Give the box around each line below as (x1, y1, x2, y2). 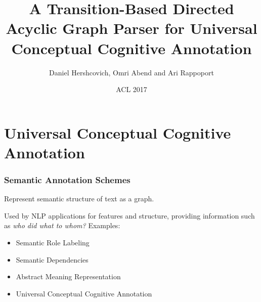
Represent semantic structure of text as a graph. (4, 193, 154, 204)
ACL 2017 (116, 84, 147, 95)
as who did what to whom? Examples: (4, 220, 120, 231)
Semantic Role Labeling (16, 237, 90, 248)
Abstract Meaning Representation (16, 271, 121, 282)
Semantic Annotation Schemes (4, 173, 130, 186)
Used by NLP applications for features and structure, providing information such (4, 210, 255, 221)
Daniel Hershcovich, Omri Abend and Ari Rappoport (49, 67, 214, 77)
